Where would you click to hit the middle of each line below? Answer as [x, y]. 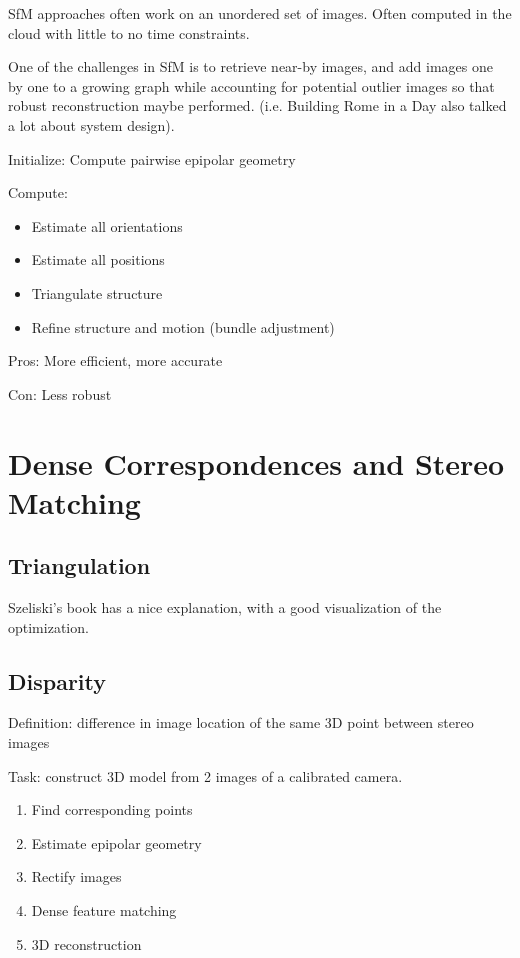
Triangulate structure [97, 292]
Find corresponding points [112, 809]
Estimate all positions [98, 259]
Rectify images [76, 876]
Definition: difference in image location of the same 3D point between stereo [241, 722]
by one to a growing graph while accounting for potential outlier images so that [251, 85]
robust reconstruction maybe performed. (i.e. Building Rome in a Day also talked [257, 105]
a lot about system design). [91, 124]
